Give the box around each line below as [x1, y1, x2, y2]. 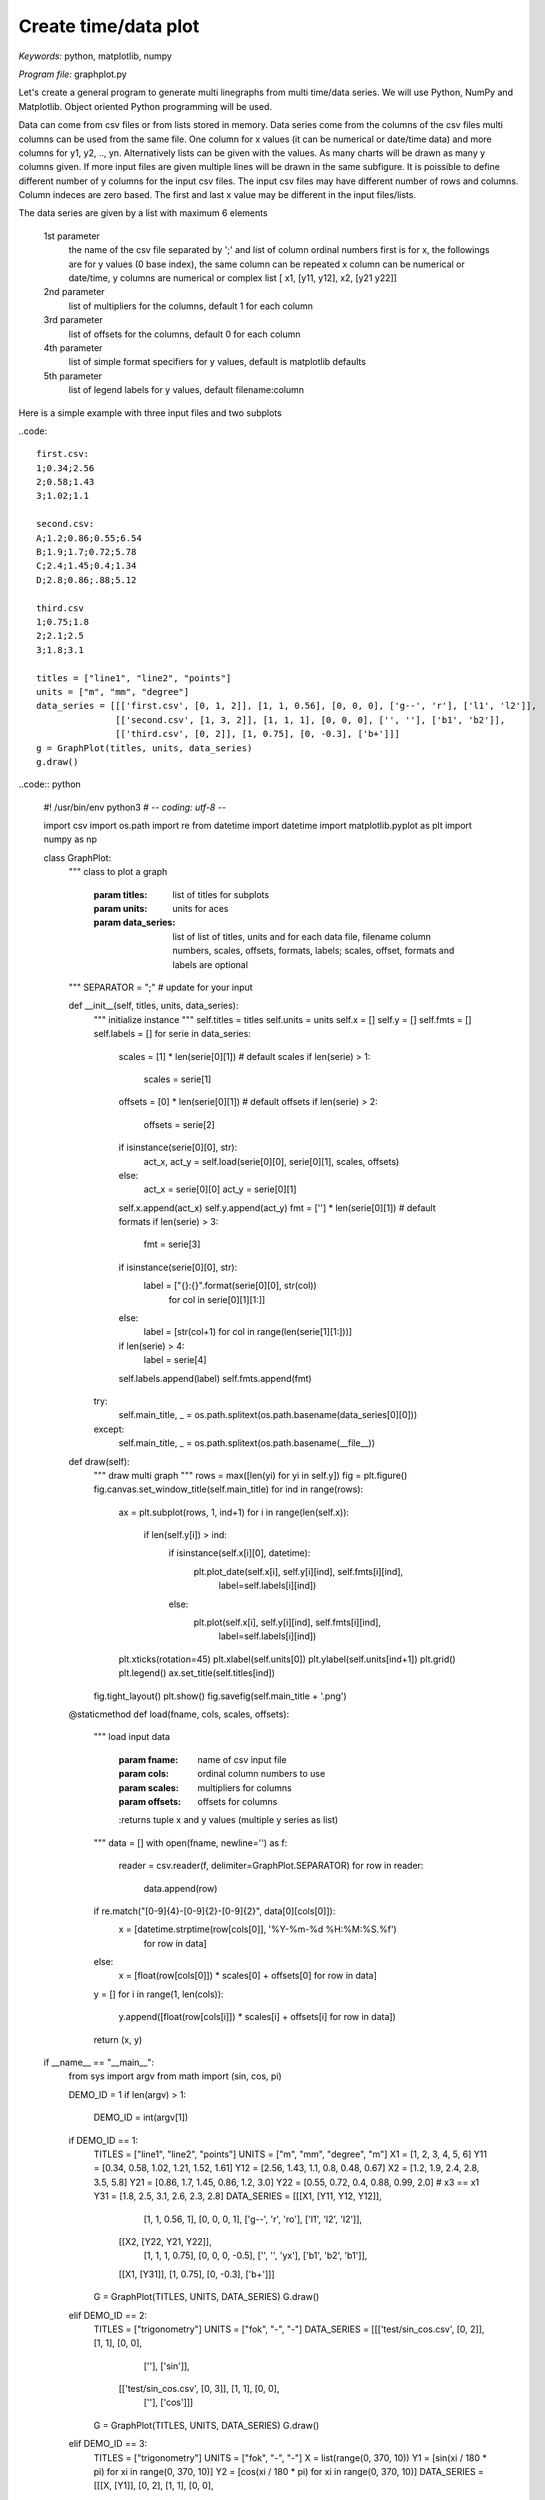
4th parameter [43, 341, 103, 354]
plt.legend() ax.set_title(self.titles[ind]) [118, 1667, 275, 1679]
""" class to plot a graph [68, 866, 168, 878]
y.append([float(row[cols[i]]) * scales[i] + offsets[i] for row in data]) [118, 2011, 397, 2023]
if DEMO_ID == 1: [68, 2134, 139, 2146]
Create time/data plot [18, 15, 200, 37]
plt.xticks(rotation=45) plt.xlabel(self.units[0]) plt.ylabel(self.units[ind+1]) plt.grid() [118, 1653, 456, 1665]
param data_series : [93, 916, 176, 929]
